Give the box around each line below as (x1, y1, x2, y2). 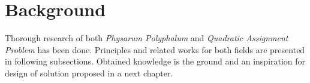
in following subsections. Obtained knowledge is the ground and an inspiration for (5, 55, 306, 67)
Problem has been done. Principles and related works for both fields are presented (5, 43, 305, 56)
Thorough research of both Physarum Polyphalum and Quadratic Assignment (5, 32, 288, 44)
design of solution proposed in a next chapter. (5, 66, 173, 79)
